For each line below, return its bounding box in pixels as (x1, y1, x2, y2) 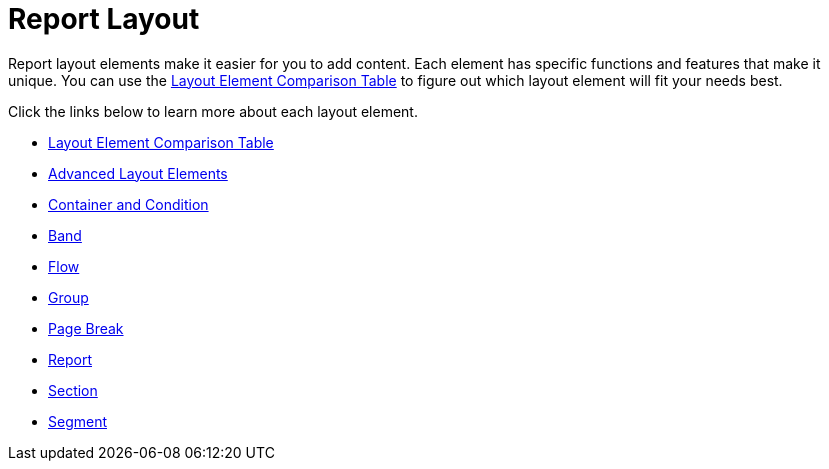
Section (48, 381, 98, 399)
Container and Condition (48, 195, 209, 213)
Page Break (48, 319, 124, 337)
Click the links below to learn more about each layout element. (8, 102, 418, 120)
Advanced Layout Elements (48, 164, 228, 182)
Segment (48, 412, 108, 430)
